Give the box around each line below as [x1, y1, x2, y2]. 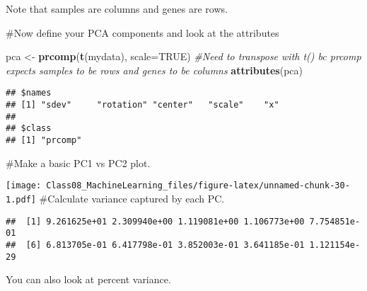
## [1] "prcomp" [6, 135, 82, 145]
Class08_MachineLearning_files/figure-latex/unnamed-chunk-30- [46, 181, 350, 191]
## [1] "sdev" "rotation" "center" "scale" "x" [6, 100, 279, 110]
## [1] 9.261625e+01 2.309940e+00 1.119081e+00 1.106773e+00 [6, 216, 305, 227]
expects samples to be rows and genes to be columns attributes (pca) [6, 62, 303, 77]
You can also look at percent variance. [6, 272, 171, 287]
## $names [6, 88, 52, 98]
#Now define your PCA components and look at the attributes [6, 25, 279, 40]
